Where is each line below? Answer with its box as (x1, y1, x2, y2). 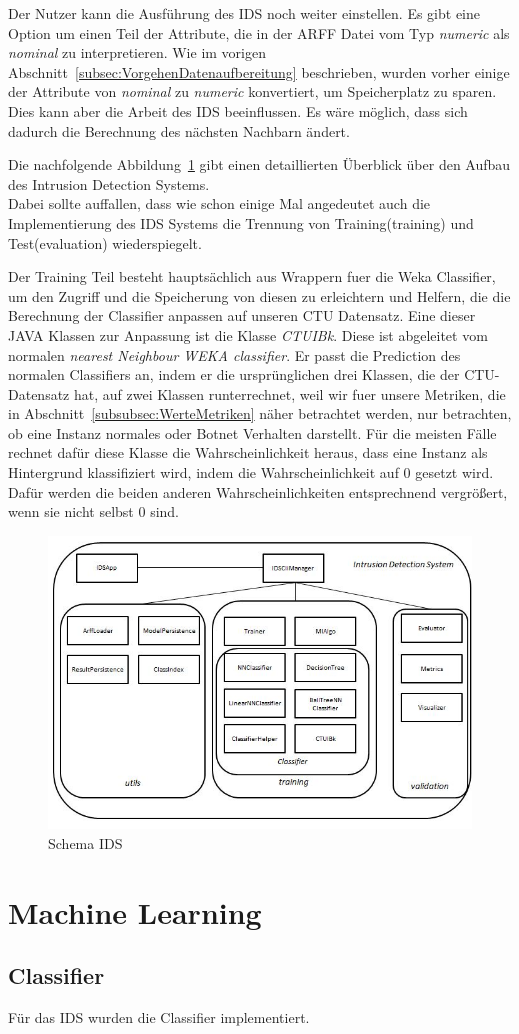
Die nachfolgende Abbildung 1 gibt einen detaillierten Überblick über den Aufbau (8, 154, 511, 175)
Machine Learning (8, 891, 262, 932)
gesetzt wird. (415, 462, 494, 483)
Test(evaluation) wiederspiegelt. (8, 232, 202, 253)
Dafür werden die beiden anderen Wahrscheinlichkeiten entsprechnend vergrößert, (8, 481, 508, 502)
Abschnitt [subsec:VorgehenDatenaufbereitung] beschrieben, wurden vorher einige (8, 61, 510, 82)
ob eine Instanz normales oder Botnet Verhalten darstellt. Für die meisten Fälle (8, 422, 497, 443)
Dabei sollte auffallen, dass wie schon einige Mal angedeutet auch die (8, 193, 431, 214)
